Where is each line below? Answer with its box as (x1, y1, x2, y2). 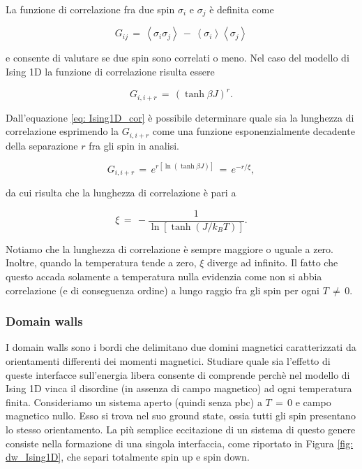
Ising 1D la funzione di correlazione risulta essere (6, 64, 215, 79)
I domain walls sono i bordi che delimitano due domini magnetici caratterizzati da (6, 340, 356, 354)
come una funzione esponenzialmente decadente (152, 124, 355, 138)
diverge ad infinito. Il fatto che (207, 255, 338, 270)
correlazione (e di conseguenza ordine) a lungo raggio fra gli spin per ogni (6, 282, 319, 297)
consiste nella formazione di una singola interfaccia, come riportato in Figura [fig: (6, 435, 354, 450)
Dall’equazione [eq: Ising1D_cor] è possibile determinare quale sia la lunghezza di (6, 110, 354, 124)
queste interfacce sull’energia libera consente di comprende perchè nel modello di (6, 367, 350, 382)
